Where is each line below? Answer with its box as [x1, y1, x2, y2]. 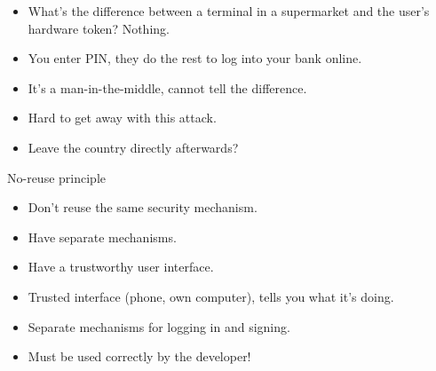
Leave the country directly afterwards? [28, 138, 239, 156]
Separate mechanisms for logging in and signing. [28, 317, 290, 335]
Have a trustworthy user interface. [28, 257, 214, 276]
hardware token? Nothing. [28, 19, 170, 37]
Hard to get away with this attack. [28, 108, 217, 127]
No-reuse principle [7, 168, 106, 186]
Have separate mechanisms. [28, 227, 177, 246]
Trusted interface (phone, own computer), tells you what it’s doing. [28, 287, 394, 305]
